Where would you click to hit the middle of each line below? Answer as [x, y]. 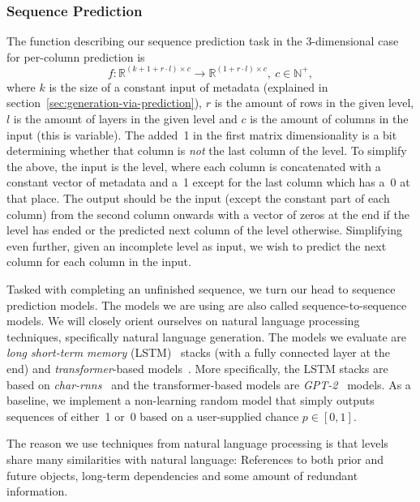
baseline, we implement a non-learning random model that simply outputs [191, 400]
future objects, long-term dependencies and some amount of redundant [182, 475]
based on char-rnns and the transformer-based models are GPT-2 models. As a [209, 384]
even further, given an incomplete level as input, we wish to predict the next [197, 245]
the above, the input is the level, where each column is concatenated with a [194, 166]
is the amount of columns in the [329, 119]
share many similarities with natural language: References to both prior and [195, 459]
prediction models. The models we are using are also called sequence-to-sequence [207, 305]
